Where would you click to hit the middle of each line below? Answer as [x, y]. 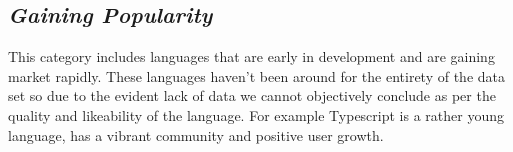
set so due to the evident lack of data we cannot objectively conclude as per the [252, 95]
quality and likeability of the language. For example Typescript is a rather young [256, 114]
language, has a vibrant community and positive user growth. [196, 134]
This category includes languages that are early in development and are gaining [251, 56]
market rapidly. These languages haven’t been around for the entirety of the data [256, 75]
